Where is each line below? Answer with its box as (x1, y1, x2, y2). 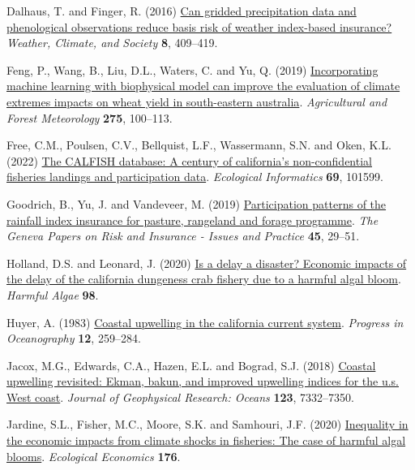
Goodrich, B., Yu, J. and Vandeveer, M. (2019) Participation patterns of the (6, 195, 387, 212)
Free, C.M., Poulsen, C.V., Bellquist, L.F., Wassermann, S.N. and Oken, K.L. (6, 136, 391, 153)
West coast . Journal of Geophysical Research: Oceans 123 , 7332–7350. (6, 388, 355, 405)
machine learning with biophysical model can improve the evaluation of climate (6, 77, 400, 94)
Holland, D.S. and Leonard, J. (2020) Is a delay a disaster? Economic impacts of (6, 254, 407, 271)
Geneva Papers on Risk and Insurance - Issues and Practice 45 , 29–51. (6, 227, 360, 244)
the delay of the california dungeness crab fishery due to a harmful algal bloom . (6, 270, 401, 287)
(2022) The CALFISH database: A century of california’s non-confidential (6, 152, 372, 169)
